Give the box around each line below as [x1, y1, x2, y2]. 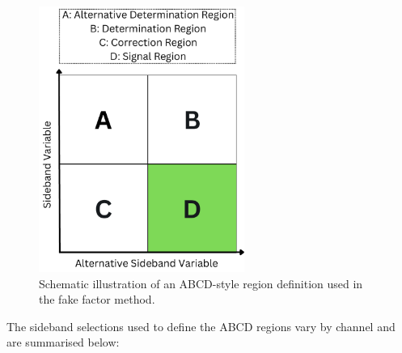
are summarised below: [6, 334, 120, 351]
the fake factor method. [39, 291, 155, 308]
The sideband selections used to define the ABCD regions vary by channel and [6, 317, 396, 334]
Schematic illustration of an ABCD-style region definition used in [39, 274, 363, 291]
